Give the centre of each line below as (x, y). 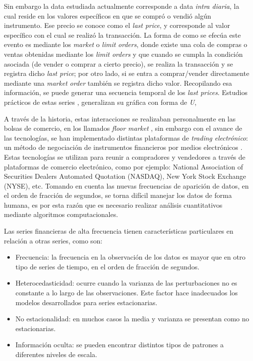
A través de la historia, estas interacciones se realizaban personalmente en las (120, 118)
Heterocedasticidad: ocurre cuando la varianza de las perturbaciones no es (126, 283)
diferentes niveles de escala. (56, 354)
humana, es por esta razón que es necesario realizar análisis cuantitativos (113, 205)
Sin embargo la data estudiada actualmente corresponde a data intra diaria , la (122, 6)
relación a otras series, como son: (53, 240)
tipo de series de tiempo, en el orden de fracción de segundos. (107, 266)
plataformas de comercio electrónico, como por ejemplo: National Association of (124, 166)
